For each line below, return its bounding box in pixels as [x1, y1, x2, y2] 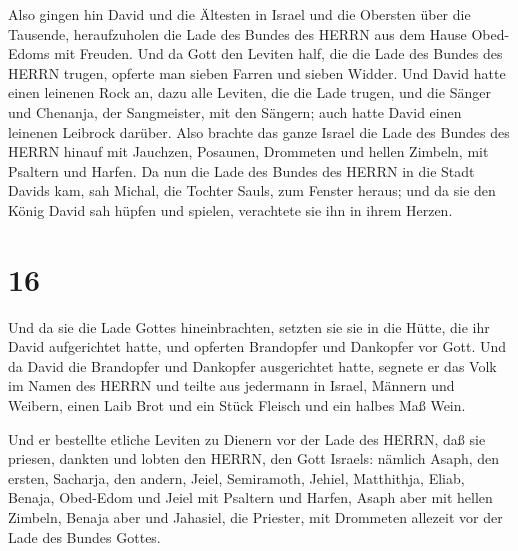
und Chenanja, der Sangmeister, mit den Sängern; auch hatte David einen [8, 101, 462, 122]
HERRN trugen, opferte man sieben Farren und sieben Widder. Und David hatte [8, 62, 506, 83]
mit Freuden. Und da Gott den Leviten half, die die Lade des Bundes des [54, 43, 503, 64]
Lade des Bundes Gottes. [8, 526, 161, 547]
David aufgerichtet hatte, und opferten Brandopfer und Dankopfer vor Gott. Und [8, 336, 507, 357]
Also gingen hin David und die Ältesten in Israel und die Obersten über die [8, 4, 471, 24]
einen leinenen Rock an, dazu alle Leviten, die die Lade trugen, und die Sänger [8, 82, 491, 103]
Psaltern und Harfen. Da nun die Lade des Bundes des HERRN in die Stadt [8, 160, 475, 181]
